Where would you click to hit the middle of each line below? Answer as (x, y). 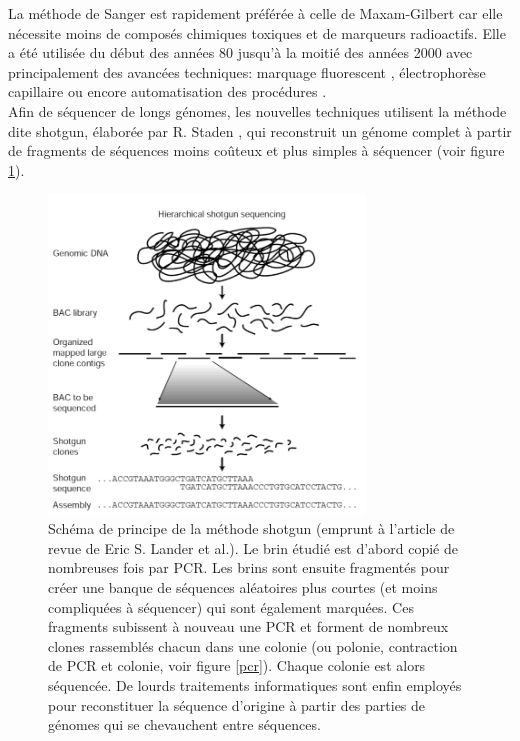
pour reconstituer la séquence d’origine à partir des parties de (237, 704)
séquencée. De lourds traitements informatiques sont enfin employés (255, 684)
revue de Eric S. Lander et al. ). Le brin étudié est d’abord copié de (253, 547)
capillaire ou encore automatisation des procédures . (167, 91)
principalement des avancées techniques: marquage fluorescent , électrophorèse (247, 71)
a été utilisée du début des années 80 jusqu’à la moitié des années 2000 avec (240, 52)
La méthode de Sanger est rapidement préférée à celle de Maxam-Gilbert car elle (255, 13)
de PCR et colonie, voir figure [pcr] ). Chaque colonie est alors (237, 665)
